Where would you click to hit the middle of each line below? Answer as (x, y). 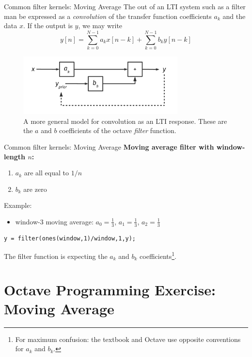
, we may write (100, 25)
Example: (18, 205)
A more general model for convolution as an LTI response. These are (125, 121)
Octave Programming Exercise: (110, 289)
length (15, 156)
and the (234, 16)
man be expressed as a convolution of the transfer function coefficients (108, 16)
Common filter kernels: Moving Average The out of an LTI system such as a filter (125, 6)
